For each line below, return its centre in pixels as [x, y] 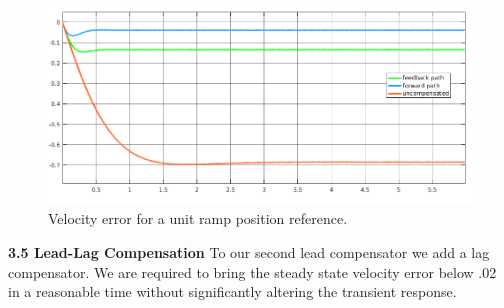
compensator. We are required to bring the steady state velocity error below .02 [252, 271]
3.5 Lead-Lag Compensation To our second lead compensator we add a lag [249, 251]
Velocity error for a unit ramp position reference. [198, 218]
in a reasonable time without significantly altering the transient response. [232, 291]
